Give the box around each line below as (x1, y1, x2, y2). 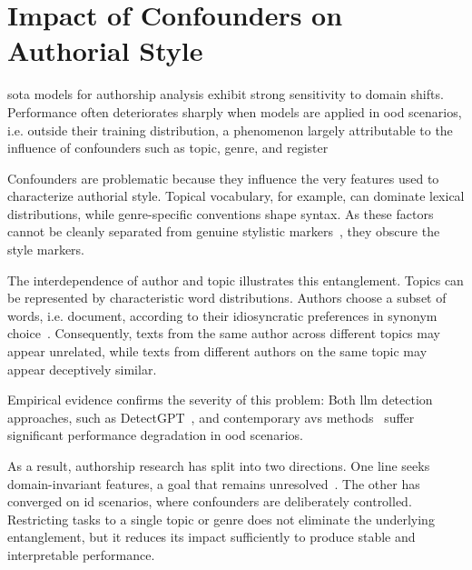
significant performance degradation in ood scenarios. (7, 425, 303, 445)
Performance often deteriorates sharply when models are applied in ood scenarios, (7, 102, 462, 121)
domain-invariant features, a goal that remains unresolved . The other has (7, 474, 420, 493)
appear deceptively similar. (7, 359, 157, 378)
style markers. (7, 240, 84, 259)
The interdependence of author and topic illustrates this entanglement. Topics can (7, 270, 464, 289)
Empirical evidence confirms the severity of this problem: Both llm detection (7, 390, 433, 409)
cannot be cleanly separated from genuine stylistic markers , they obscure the (7, 222, 440, 241)
